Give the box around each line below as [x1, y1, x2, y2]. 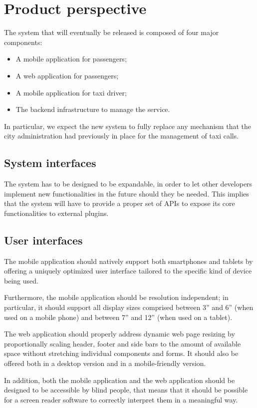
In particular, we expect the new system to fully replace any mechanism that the [4, 120, 251, 131]
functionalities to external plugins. [4, 207, 109, 218]
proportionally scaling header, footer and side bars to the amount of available [4, 338, 241, 348]
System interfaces [4, 155, 96, 170]
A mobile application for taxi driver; [15, 87, 127, 97]
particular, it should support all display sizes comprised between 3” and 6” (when [4, 302, 254, 312]
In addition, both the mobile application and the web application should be [4, 374, 235, 385]
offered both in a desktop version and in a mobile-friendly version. [4, 358, 206, 368]
